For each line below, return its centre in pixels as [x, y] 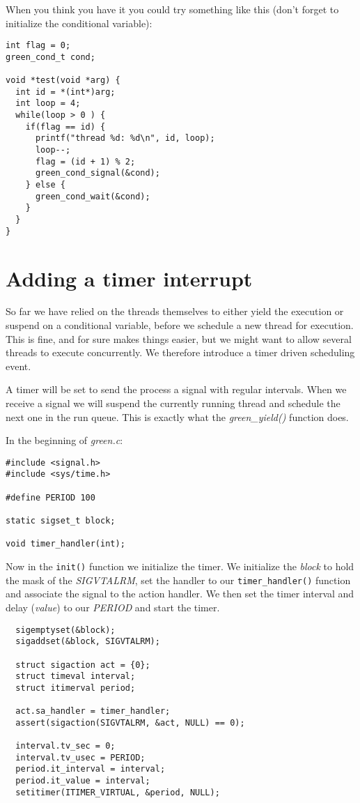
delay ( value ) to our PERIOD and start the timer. [113, 607]
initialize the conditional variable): [79, 23]
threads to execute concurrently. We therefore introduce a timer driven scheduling [180, 352]
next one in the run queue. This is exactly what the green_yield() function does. [177, 416]
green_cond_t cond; [50, 57]
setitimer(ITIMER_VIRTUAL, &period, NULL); [118, 792]
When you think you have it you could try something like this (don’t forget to [172, 9]
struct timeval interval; [76, 676]
